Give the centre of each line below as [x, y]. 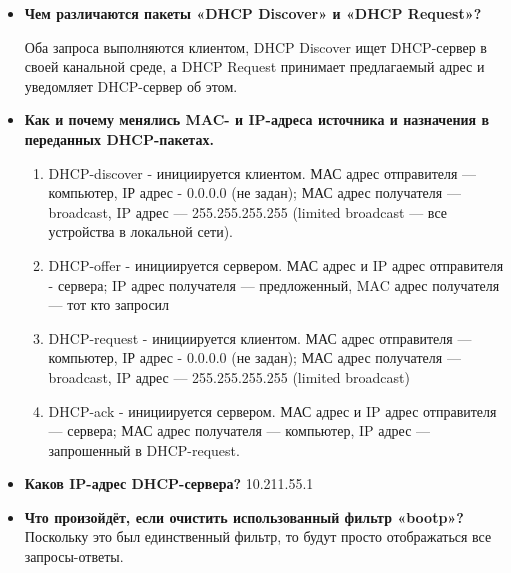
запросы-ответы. [74, 556]
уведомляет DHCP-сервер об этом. [131, 85]
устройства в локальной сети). [140, 231]
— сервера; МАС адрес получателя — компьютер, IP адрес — [239, 430]
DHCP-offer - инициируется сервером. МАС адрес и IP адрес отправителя [276, 264]
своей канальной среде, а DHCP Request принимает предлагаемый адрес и [254, 66]
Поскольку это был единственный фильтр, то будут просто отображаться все [258, 536]
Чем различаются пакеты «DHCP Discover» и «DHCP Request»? [253, 13]
